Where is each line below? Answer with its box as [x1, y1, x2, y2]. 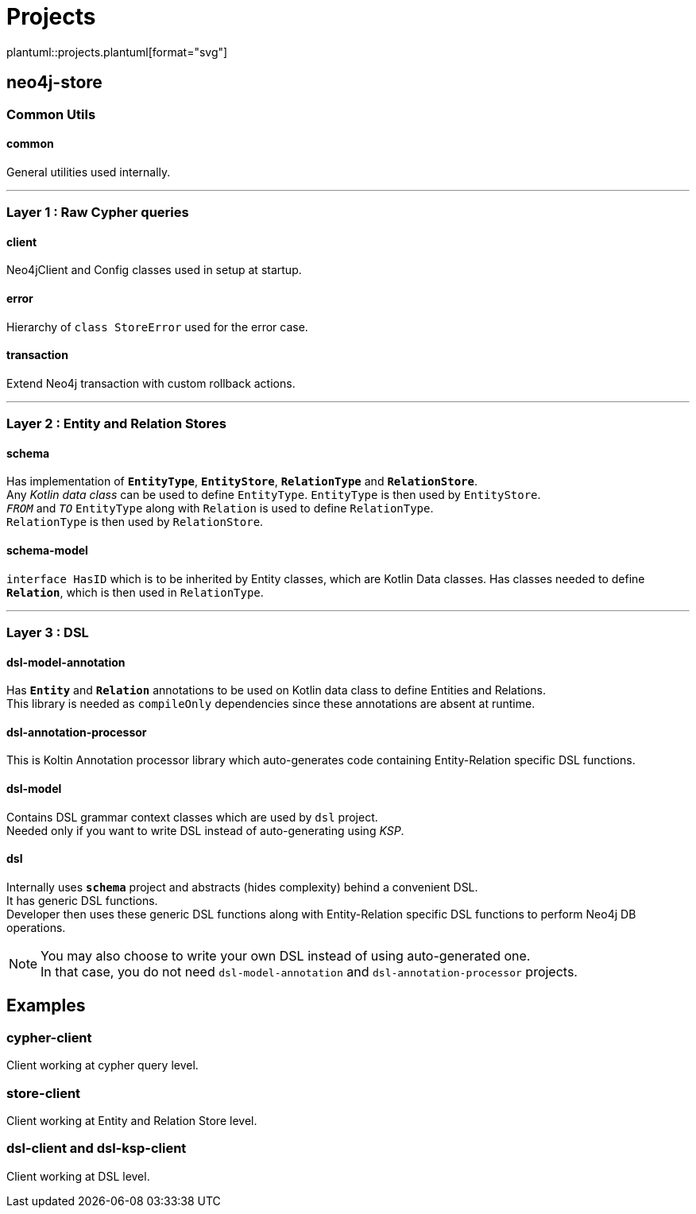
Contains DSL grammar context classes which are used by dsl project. [6, 810, 378, 824]
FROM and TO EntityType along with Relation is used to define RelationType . [6, 501, 434, 516]
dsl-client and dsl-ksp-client [6, 1140, 187, 1157]
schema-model [6, 543, 88, 558]
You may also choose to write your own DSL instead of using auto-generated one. [41, 947, 531, 964]
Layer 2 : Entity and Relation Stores [6, 416, 226, 432]
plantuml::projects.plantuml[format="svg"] [6, 44, 228, 59]
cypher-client [6, 1029, 92, 1046]
